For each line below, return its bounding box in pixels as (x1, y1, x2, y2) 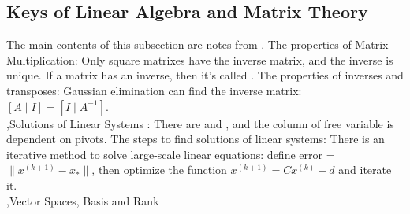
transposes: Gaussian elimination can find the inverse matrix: (6, 82, 302, 98)
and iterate (338, 161, 392, 178)
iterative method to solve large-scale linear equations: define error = (6, 146, 335, 162)
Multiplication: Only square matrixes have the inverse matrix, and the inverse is (6, 51, 393, 68)
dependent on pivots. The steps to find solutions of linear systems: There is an (6, 131, 385, 147)
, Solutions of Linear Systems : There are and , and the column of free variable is (6, 115, 394, 131)
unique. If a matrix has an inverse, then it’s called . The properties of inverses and (6, 67, 404, 83)
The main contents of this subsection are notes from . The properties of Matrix (6, 36, 389, 53)
